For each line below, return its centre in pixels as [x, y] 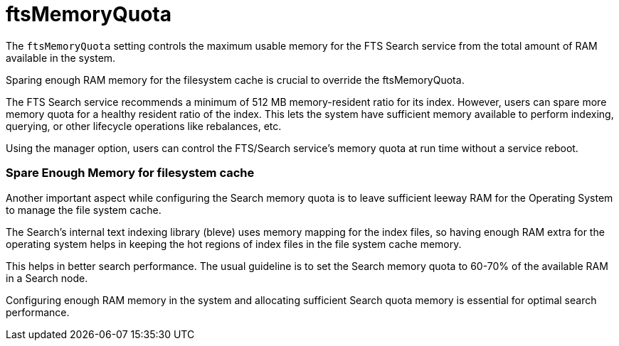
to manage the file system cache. [84, 210]
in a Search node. [47, 278]
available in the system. [61, 58]
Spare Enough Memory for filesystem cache [130, 173]
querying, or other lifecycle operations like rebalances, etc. [144, 126]
